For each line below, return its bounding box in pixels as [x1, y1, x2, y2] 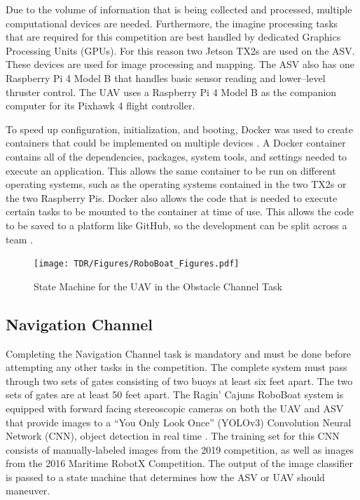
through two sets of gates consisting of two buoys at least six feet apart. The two [6, 373, 353, 388]
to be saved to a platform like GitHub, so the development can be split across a [6, 217, 347, 232]
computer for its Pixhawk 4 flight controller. [6, 98, 195, 113]
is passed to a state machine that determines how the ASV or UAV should [6, 469, 325, 484]
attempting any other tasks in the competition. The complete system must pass [6, 360, 347, 374]
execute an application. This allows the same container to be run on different [6, 163, 336, 177]
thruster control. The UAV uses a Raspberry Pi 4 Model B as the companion [6, 84, 337, 99]
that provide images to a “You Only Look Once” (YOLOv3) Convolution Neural [6, 414, 352, 429]
